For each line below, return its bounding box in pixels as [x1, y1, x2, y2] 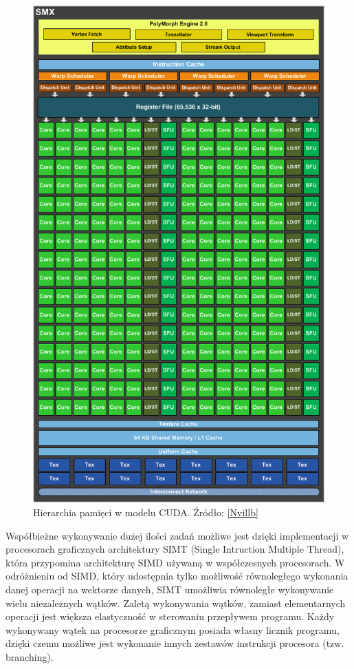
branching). [5, 649, 54, 663]
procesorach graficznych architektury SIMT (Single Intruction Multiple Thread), [5, 542, 344, 556]
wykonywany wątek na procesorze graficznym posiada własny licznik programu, [5, 622, 340, 637]
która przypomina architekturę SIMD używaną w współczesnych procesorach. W [5, 555, 345, 569]
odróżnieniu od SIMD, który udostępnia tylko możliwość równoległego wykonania [5, 569, 349, 583]
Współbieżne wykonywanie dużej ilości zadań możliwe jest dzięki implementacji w [5, 528, 349, 542]
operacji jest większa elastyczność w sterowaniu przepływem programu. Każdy [5, 609, 335, 624]
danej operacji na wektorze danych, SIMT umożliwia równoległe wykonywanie [5, 582, 334, 596]
